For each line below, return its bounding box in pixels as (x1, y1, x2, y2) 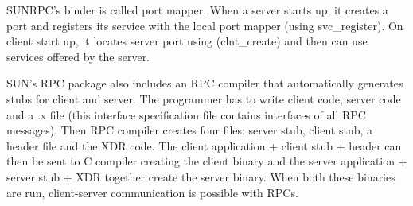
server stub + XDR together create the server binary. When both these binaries (6, 168, 395, 185)
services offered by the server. (6, 48, 150, 64)
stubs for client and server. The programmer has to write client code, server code (6, 90, 401, 107)
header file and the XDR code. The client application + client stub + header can (6, 137, 402, 154)
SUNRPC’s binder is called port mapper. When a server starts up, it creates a (6, 2, 388, 17)
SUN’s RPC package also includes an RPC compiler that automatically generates (6, 75, 403, 91)
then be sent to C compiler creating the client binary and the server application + (6, 153, 407, 169)
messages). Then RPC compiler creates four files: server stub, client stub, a (6, 122, 373, 138)
